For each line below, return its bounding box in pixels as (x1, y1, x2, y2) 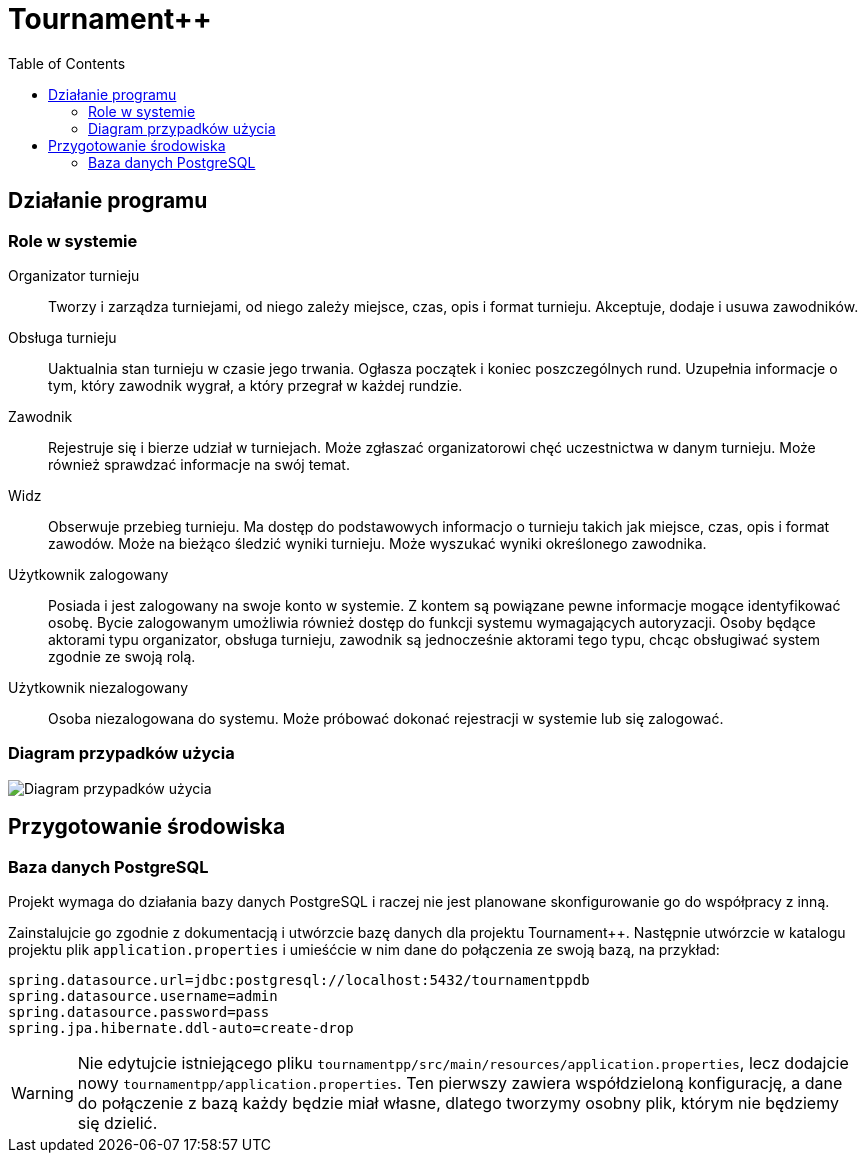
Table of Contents (8, 54, 126, 72)
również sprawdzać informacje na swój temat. (48, 455, 350, 473)
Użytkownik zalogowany (8, 565, 169, 583)
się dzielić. (77, 1112, 158, 1133)
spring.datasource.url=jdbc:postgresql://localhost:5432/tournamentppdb (8, 971, 590, 988)
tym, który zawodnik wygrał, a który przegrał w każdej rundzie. (48, 376, 463, 394)
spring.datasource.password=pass (8, 1003, 270, 1020)
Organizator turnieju (8, 266, 140, 284)
